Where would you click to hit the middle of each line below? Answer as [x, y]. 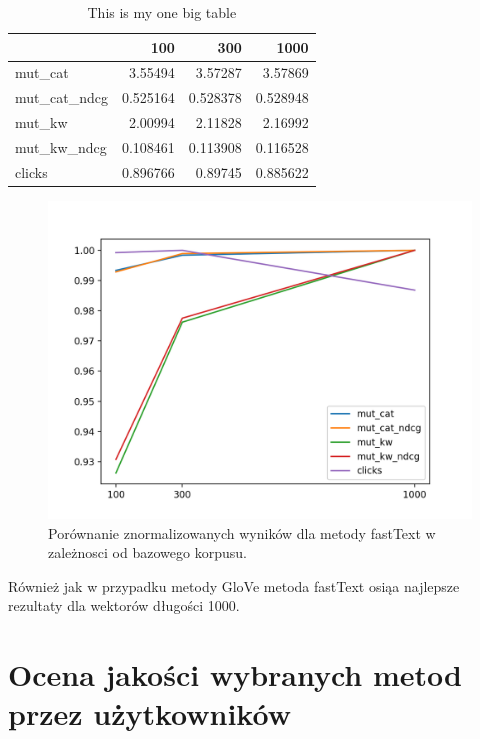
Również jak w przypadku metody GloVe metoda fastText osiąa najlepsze [234, 585]
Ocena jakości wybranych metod [235, 674]
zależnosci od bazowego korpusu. [147, 552]
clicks [31, 171]
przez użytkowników [149, 713]
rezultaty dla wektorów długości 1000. [124, 605]
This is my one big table [162, 12]
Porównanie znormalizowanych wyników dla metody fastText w [242, 532]
